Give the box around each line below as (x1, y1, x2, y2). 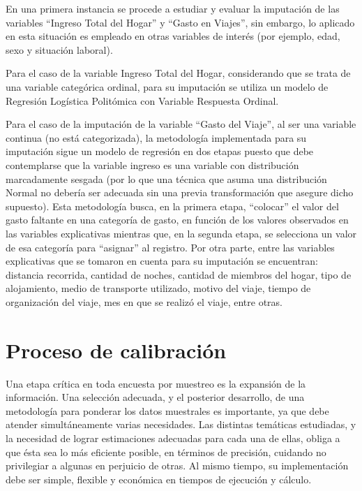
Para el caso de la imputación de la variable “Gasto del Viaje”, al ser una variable (6, 117, 356, 131)
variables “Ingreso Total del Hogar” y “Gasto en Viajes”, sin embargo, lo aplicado (6, 15, 355, 29)
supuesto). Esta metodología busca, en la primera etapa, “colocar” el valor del (6, 198, 339, 213)
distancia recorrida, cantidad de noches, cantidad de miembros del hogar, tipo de (6, 267, 352, 281)
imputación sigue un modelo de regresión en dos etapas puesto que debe (6, 144, 314, 159)
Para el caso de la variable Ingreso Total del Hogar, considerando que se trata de (6, 66, 351, 80)
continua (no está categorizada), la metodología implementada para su (6, 130, 307, 145)
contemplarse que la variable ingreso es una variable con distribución (6, 157, 299, 172)
